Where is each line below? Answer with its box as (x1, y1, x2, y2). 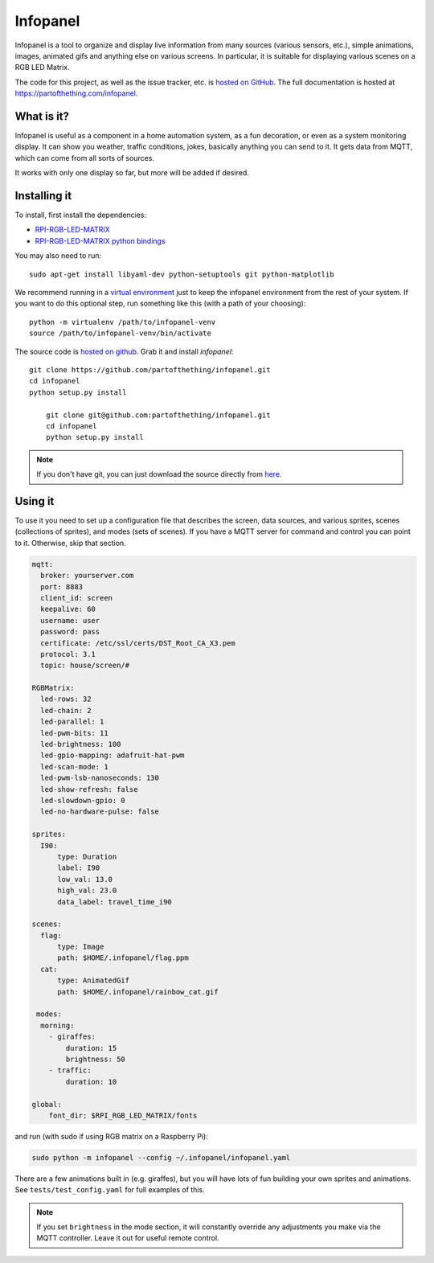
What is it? (14, 109, 70, 123)
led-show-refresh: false (40, 785, 138, 793)
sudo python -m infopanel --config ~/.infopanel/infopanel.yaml (31, 1153, 291, 1162)
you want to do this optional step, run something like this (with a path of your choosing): (14, 298, 306, 309)
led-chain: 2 (40, 706, 92, 715)
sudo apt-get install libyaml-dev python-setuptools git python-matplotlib (29, 269, 334, 279)
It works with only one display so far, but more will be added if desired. (14, 168, 249, 178)
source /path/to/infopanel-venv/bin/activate (29, 329, 212, 338)
